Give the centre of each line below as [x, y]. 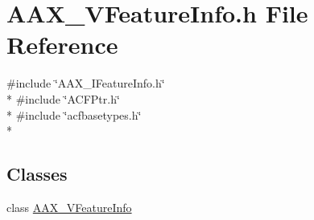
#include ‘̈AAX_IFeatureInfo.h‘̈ [86, 83]
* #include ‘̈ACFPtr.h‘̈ [63, 98]
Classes [37, 174]
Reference [62, 45]
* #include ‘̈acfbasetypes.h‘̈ [74, 114]
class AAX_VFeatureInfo [69, 207]
